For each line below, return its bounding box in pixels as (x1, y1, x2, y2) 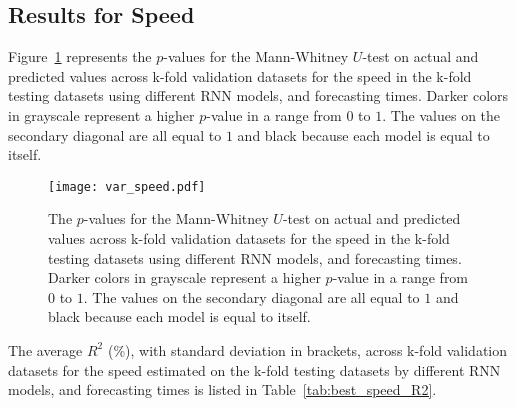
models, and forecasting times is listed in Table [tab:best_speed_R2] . (8, 379, 437, 400)
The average (8, 339, 83, 360)
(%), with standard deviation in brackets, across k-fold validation (107, 339, 508, 360)
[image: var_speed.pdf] (48, 179, 206, 194)
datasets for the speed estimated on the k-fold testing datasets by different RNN (8, 359, 501, 380)
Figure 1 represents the (8, 46, 152, 67)
